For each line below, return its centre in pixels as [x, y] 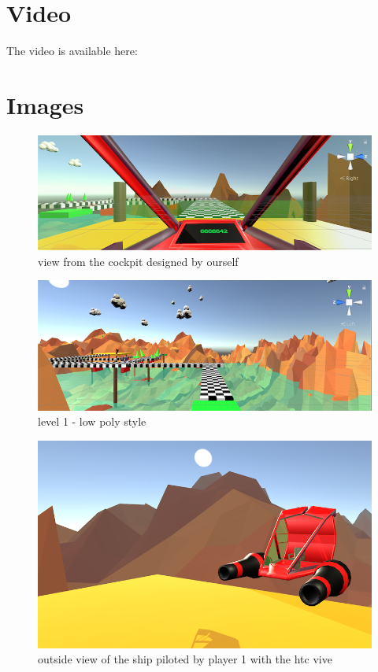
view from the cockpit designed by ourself [138, 261]
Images [45, 104]
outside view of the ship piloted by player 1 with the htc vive [185, 659]
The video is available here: [72, 51]
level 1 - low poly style [92, 421]
